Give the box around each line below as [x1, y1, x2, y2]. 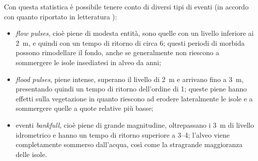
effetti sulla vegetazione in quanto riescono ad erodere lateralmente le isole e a [15, 93, 253, 103]
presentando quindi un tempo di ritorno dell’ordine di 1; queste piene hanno [15, 83, 247, 94]
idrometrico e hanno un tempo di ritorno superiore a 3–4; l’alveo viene [15, 129, 230, 140]
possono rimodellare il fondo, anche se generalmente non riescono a [15, 47, 219, 58]
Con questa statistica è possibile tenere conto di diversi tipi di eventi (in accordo [4, 1, 249, 11]
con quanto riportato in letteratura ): [4, 11, 117, 21]
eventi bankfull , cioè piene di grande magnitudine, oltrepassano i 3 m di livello [15, 119, 254, 130]
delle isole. [15, 149, 47, 159]
